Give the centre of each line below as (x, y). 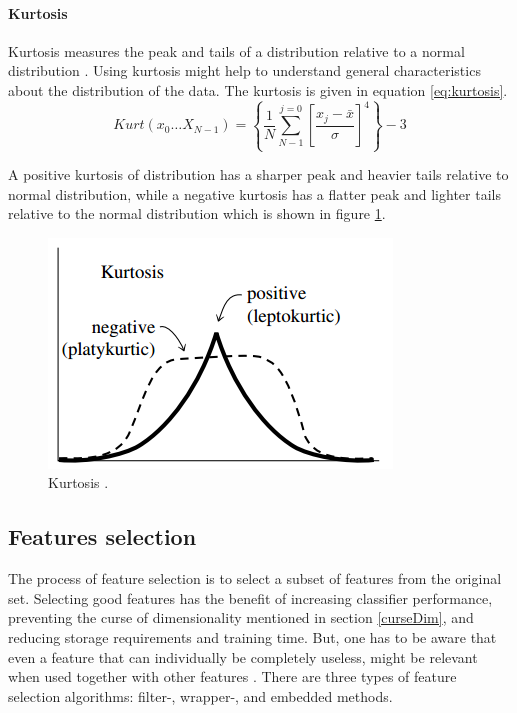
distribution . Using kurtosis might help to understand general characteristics (244, 70)
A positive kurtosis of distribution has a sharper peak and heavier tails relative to (258, 174)
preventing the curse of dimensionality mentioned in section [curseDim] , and (241, 617)
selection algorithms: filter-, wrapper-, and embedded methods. (200, 695)
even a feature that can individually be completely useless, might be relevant (243, 656)
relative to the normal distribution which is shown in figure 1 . (197, 213)
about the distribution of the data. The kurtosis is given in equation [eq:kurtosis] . (258, 89)
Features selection (102, 536)
